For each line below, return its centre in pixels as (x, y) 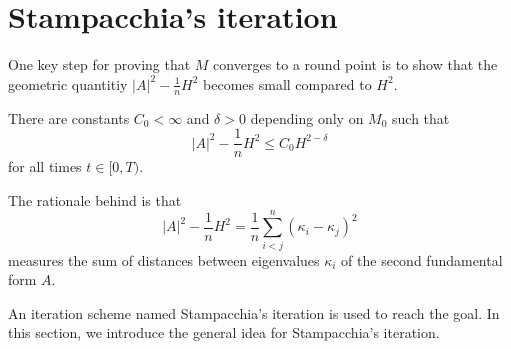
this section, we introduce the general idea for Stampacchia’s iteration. (224, 332)
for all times (45, 166)
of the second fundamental (422, 259)
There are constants (69, 117)
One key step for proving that (99, 64)
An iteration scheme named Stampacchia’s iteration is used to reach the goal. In (254, 312)
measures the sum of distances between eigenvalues (164, 259)
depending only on (307, 117)
